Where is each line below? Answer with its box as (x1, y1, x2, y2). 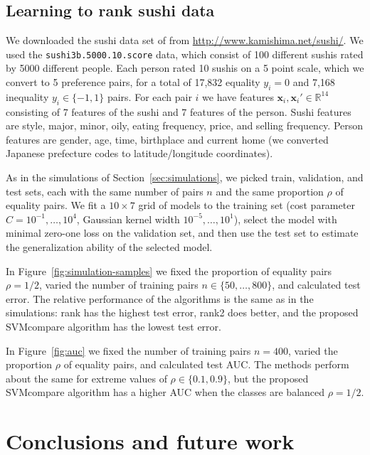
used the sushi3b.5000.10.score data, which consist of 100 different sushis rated (6, 46, 364, 61)
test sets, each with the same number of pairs (6, 183, 203, 198)
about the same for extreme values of (6, 370, 167, 385)
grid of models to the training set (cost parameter (138, 198, 355, 213)
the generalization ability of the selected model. (6, 239, 213, 254)
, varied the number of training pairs (38, 277, 199, 292)
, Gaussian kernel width (76, 211, 180, 226)
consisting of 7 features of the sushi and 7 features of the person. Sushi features (6, 104, 351, 119)
